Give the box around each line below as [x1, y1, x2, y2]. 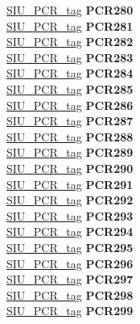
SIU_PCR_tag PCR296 [6, 255, 134, 271]
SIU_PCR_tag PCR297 [6, 271, 134, 288]
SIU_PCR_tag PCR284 [6, 65, 134, 82]
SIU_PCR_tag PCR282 [6, 33, 134, 50]
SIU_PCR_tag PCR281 [6, 17, 134, 34]
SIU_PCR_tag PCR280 [6, 2, 134, 18]
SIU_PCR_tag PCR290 [6, 159, 134, 176]
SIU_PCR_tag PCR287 [6, 112, 134, 129]
